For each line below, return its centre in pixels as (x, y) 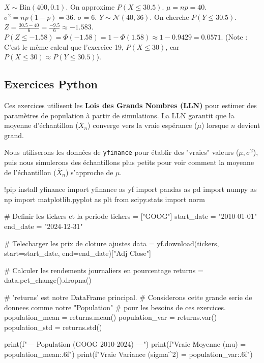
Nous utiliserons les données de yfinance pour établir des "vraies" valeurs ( (122, 152)
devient (249, 125)
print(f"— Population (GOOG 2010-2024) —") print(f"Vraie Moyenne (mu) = (125, 344)
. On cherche (169, 16)
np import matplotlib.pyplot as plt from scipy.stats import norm (105, 199)
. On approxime (90, 7)
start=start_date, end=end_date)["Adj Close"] (78, 253)
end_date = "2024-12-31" (43, 226)
